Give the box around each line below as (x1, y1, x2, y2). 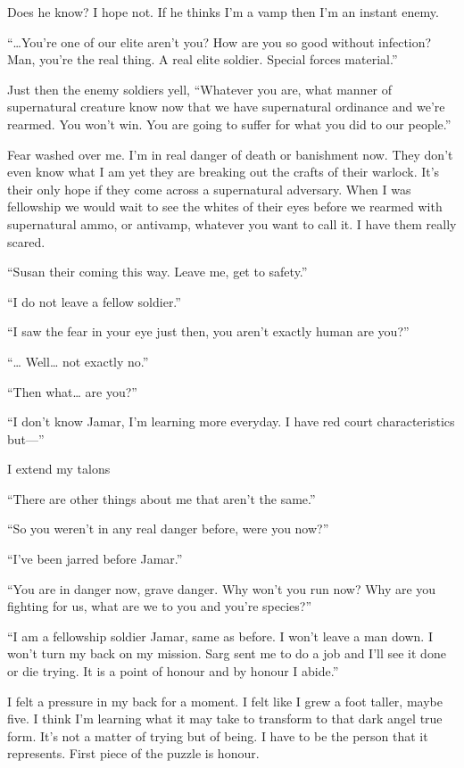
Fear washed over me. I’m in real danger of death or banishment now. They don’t (7, 145, 453, 163)
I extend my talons (7, 459, 111, 478)
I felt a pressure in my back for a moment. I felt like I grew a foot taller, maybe (7, 691, 443, 710)
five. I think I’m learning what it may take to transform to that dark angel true (7, 709, 443, 728)
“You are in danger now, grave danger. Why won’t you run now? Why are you (7, 579, 436, 598)
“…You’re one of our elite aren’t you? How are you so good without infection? (7, 32, 432, 51)
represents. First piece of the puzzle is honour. (7, 744, 260, 763)
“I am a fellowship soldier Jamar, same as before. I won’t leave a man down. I (7, 626, 433, 645)
